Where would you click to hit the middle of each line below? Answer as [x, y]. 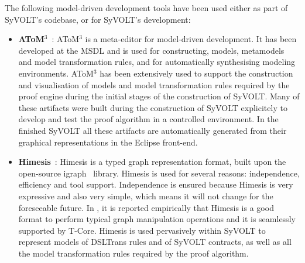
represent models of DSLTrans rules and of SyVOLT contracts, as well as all [155, 242]
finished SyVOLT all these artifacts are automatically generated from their [152, 130]
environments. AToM [56, 73]
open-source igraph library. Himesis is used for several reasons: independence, [159, 173]
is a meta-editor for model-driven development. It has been [191, 39]
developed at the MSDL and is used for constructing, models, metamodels [151, 50]
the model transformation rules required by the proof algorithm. [133, 253]
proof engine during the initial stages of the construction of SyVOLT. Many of [159, 96]
